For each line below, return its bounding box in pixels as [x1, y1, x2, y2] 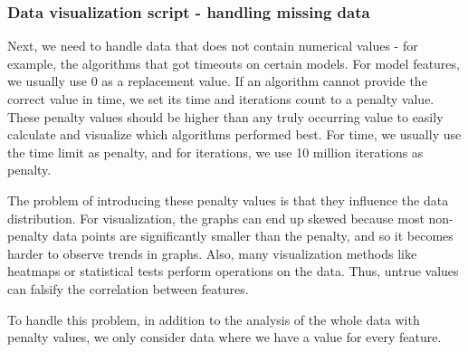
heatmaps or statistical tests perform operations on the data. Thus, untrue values [7, 262, 459, 281]
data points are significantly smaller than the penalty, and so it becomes [53, 226, 454, 245]
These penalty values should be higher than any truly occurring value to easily [7, 107, 444, 126]
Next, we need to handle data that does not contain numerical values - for [7, 36, 418, 55]
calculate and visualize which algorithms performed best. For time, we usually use [7, 125, 462, 144]
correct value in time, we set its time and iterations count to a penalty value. [7, 90, 435, 108]
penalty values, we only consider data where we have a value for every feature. [7, 328, 442, 347]
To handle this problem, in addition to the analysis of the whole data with [7, 309, 420, 328]
